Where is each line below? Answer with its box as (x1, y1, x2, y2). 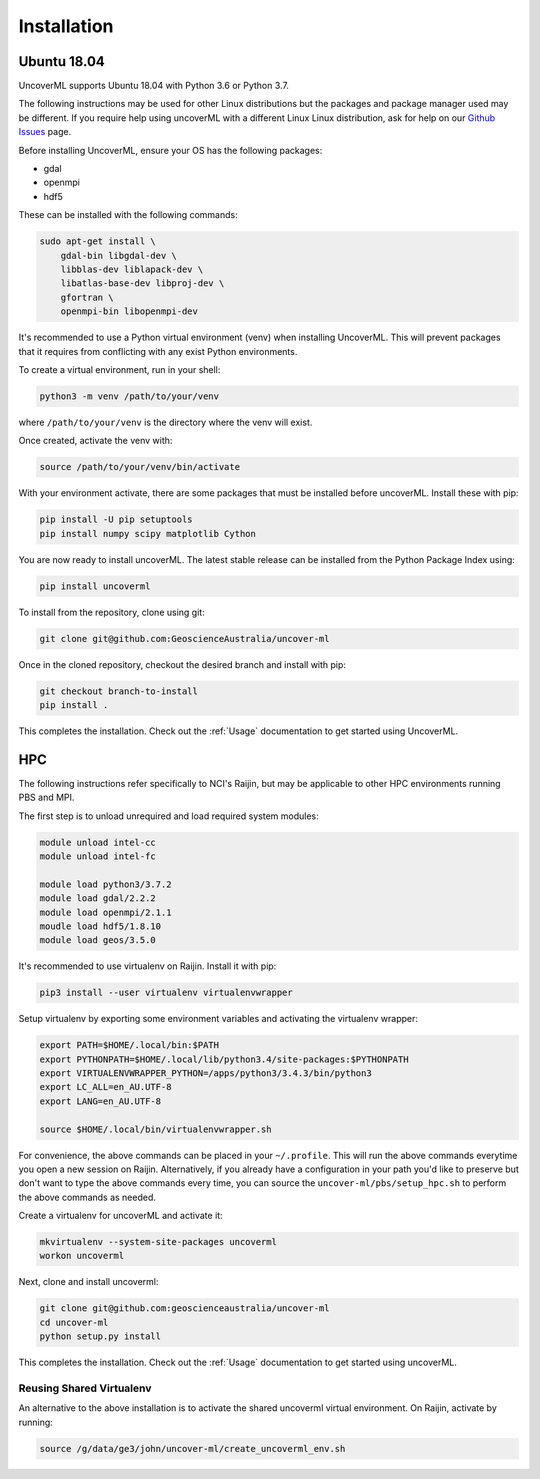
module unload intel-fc (39, 850, 157, 862)
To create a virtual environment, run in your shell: (18, 363, 221, 375)
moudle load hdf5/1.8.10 (39, 920, 162, 932)
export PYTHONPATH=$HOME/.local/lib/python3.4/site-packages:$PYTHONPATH (39, 1053, 409, 1065)
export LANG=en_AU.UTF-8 (39, 1095, 162, 1107)
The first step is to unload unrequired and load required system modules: (18, 810, 319, 822)
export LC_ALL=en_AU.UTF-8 (39, 1081, 172, 1093)
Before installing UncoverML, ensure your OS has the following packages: (18, 144, 323, 156)
